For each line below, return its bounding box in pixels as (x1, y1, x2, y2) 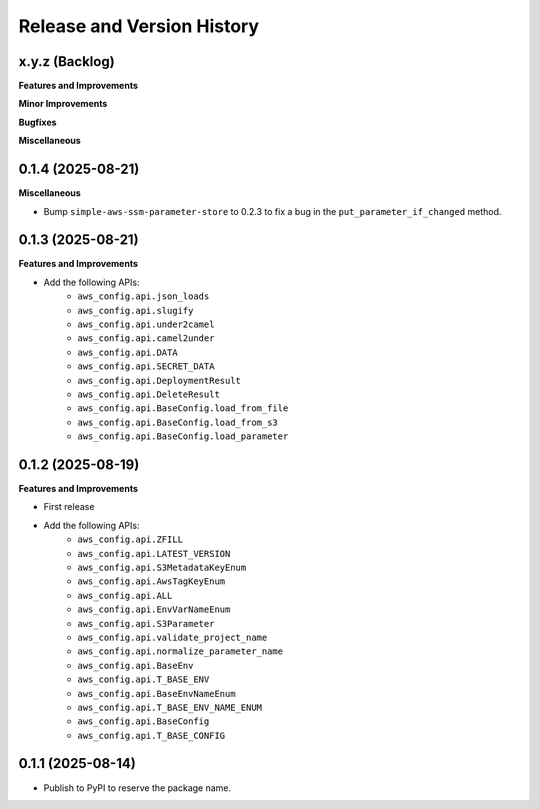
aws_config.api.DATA (77, 346, 179, 358)
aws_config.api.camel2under (77, 333, 215, 344)
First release (43, 501, 95, 513)
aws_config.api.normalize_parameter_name (77, 646, 284, 657)
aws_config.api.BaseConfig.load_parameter (77, 431, 289, 442)
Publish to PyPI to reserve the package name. (43, 781, 232, 794)
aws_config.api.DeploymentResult (77, 375, 242, 386)
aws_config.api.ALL (77, 590, 173, 601)
